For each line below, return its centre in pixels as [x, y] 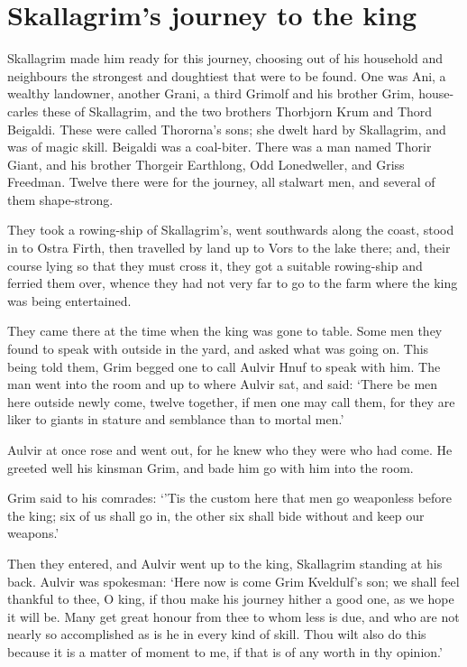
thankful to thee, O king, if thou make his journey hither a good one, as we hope [231, 599]
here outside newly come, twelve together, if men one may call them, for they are [231, 401]
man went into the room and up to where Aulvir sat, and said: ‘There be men [223, 384]
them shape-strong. [60, 199]
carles [23, 111]
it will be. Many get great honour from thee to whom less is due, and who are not [233, 616]
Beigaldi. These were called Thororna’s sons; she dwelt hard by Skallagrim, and [227, 129]
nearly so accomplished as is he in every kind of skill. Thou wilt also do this [217, 634]
